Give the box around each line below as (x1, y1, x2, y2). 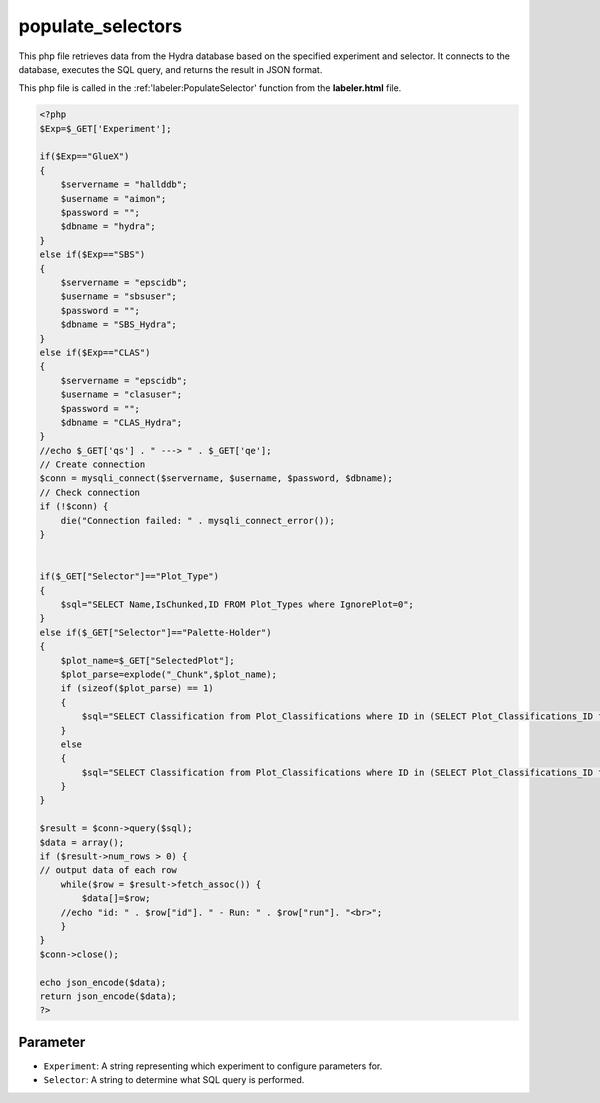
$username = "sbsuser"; (60, 291, 177, 302)
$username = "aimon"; (60, 193, 167, 204)
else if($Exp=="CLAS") (39, 346, 151, 358)
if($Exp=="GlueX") (39, 151, 130, 162)
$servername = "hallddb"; (60, 179, 188, 190)
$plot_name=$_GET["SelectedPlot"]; (60, 655, 235, 666)
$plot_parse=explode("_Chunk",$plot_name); (60, 668, 277, 680)
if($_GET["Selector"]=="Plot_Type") (39, 571, 220, 582)
